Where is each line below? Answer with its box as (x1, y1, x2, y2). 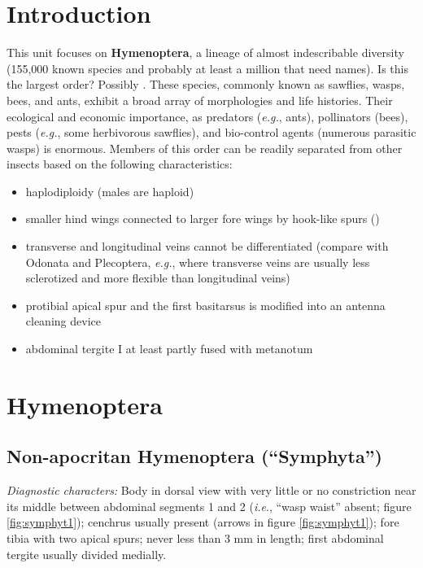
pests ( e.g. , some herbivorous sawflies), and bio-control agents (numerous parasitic (7, 124, 416, 141)
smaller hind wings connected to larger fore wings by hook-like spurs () (25, 210, 380, 227)
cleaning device (25, 312, 101, 330)
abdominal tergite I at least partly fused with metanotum (25, 340, 313, 357)
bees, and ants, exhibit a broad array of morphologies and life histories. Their (7, 91, 393, 108)
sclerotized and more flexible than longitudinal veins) (25, 269, 290, 286)
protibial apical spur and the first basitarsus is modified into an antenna (25, 296, 386, 313)
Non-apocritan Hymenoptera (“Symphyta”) (7, 443, 382, 469)
